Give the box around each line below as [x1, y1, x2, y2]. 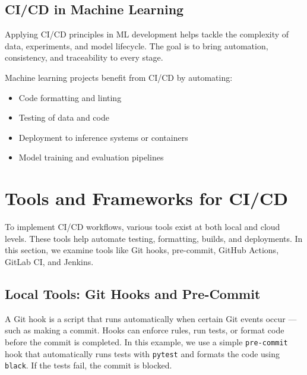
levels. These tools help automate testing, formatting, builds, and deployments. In [5, 232, 303, 244]
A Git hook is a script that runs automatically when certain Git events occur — [5, 312, 297, 324]
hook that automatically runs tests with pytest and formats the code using [5, 347, 280, 360]
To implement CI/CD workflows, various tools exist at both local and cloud [5, 220, 280, 233]
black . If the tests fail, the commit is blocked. [5, 359, 172, 371]
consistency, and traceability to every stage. [5, 51, 163, 64]
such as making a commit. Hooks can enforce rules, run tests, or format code [5, 324, 284, 336]
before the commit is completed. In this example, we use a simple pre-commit [5, 335, 288, 348]
